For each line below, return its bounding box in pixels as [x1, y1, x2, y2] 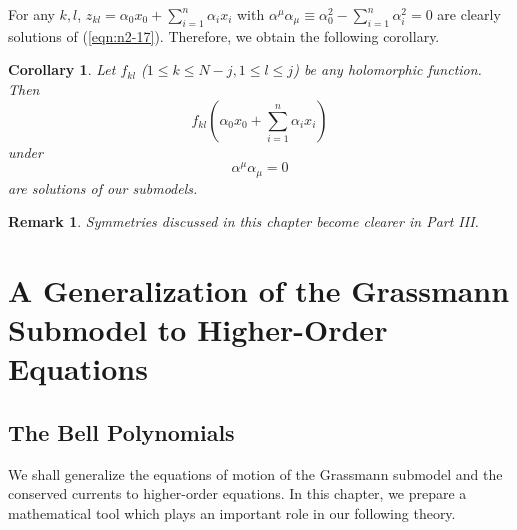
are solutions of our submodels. [8, 177, 198, 198]
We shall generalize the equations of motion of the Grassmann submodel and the [8, 463, 503, 484]
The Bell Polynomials [8, 417, 235, 448]
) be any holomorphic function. [293, 59, 482, 80]
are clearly [437, 4, 501, 24]
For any [8, 4, 55, 24]
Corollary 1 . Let [8, 59, 116, 80]
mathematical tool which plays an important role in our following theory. [8, 503, 456, 524]
